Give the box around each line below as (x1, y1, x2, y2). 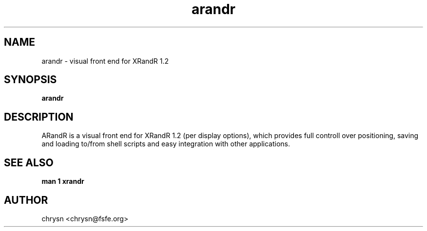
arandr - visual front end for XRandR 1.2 (41, 56, 169, 65)
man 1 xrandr (41, 177, 84, 186)
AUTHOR (4, 194, 48, 206)
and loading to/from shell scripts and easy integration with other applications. (41, 140, 291, 148)
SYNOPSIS (4, 73, 57, 86)
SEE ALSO (4, 156, 54, 169)
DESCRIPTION (4, 110, 74, 123)
